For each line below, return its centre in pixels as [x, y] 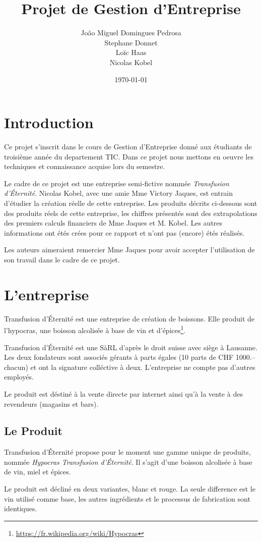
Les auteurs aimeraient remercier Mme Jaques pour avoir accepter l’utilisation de [129, 250]
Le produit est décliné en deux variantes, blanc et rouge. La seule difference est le [130, 489]
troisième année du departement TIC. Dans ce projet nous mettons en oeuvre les [129, 156]
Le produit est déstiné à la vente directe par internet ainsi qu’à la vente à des [123, 393]
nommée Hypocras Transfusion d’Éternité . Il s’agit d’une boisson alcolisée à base [128, 462]
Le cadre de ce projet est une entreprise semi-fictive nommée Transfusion [117, 183]
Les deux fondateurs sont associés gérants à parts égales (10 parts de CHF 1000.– [130, 357]
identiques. [21, 508]
